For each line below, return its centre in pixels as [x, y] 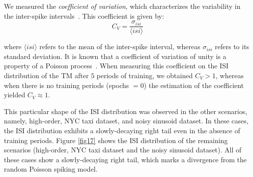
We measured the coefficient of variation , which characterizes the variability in [122, 6]
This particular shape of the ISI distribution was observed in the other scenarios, [126, 111]
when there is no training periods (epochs [67, 85]
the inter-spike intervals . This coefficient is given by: [84, 15]
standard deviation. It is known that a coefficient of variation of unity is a [115, 56]
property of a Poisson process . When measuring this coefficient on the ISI [116, 66]
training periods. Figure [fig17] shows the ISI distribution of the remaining [116, 140]
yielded [15, 95]
